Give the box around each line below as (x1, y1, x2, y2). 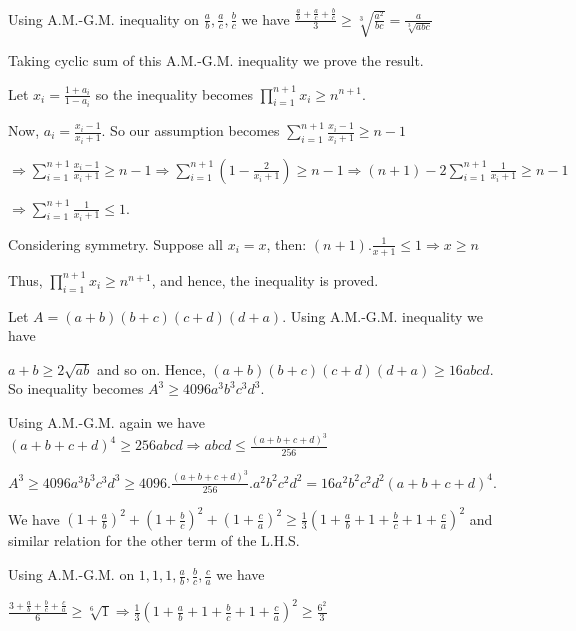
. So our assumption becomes (101, 120, 280, 141)
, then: (266, 233, 307, 254)
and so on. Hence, (97, 358, 206, 379)
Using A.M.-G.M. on (8, 564, 135, 585)
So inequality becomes (8, 378, 144, 399)
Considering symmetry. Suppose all (8, 233, 223, 254)
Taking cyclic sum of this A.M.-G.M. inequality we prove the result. (8, 49, 424, 70)
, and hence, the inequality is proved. (151, 269, 379, 290)
